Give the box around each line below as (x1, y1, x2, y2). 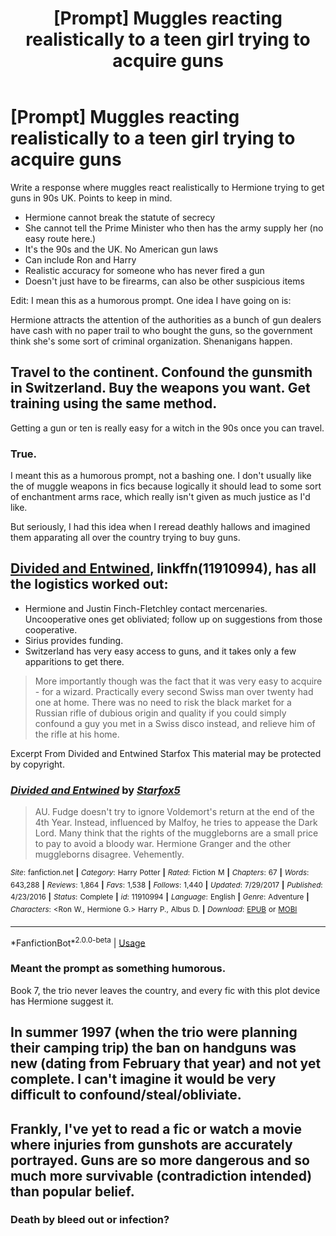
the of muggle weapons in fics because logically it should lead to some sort (10, 480, 322, 492)
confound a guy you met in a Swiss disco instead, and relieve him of (34, 717, 316, 729)
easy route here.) (24, 232, 97, 244)
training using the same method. (10, 395, 218, 412)
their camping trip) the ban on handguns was (10, 1040, 297, 1057)
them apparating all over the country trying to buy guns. (10, 532, 241, 544)
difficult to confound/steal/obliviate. (10, 1087, 242, 1104)
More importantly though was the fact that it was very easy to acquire (34, 675, 323, 687)
